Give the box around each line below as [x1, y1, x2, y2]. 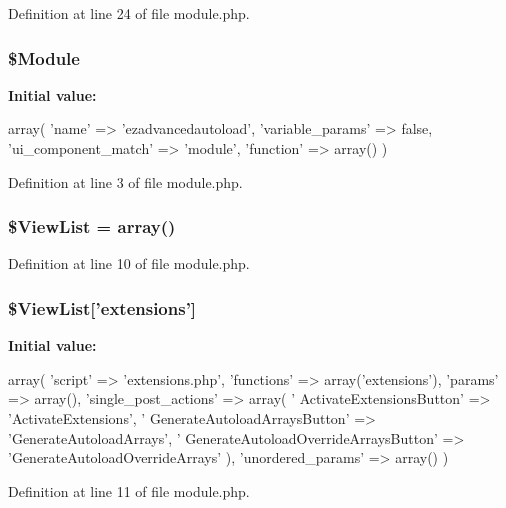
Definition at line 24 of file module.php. [8, 3, 250, 23]
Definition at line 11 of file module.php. [8, 480, 250, 501]
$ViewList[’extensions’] [8, 295, 197, 320]
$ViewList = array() [8, 214, 176, 239]
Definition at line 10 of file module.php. [8, 253, 250, 274]
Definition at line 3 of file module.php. [8, 171, 243, 192]
